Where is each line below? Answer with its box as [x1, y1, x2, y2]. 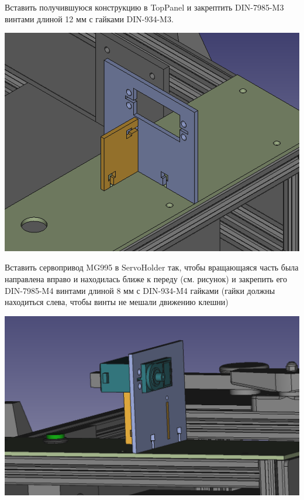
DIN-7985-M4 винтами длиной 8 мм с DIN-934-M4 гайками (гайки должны [5, 284, 275, 296]
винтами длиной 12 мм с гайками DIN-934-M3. [5, 12, 174, 25]
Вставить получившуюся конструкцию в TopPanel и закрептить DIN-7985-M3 [5, 1, 284, 13]
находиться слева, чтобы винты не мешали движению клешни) [5, 296, 229, 308]
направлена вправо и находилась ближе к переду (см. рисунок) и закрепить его [5, 273, 287, 285]
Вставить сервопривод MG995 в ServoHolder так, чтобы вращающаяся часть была [5, 261, 299, 273]
